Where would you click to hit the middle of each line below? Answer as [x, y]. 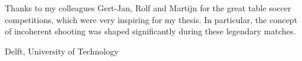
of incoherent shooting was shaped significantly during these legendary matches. [150, 31]
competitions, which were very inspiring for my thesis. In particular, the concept [151, 19]
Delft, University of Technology [62, 51]
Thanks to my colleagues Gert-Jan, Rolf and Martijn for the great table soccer [148, 8]
